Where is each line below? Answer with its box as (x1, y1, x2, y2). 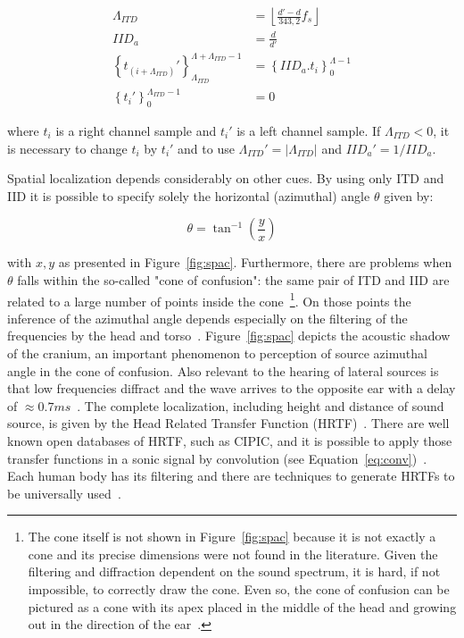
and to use (178, 139, 235, 157)
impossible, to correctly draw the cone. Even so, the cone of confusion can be (28, 580, 450, 599)
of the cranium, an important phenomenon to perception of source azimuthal (7, 343, 427, 362)
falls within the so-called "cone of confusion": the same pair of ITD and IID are (17, 270, 450, 289)
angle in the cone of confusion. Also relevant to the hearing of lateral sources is (7, 361, 439, 380)
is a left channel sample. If (236, 121, 381, 139)
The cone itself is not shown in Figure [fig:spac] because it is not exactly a (28, 527, 436, 546)
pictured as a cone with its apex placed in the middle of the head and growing (28, 597, 457, 616)
